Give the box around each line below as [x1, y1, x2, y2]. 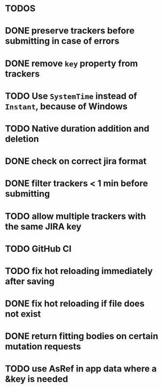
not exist [5, 309, 41, 319]
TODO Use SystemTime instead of [5, 91, 137, 101]
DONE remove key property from [5, 58, 138, 69]
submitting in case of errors [5, 36, 120, 47]
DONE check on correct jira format [5, 156, 147, 167]
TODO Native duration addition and [5, 123, 149, 134]
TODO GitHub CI [5, 243, 72, 254]
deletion [5, 133, 39, 144]
